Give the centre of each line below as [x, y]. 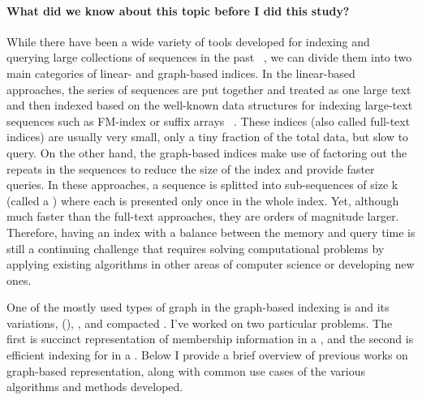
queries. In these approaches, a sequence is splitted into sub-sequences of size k [202, 185]
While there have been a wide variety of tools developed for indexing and [188, 41]
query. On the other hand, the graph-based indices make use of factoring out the [207, 152]
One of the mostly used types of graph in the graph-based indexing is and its [198, 307]
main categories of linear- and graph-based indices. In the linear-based [181, 73]
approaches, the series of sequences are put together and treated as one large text [209, 89]
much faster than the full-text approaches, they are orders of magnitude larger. [203, 216]
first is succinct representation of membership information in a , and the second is [210, 339]
